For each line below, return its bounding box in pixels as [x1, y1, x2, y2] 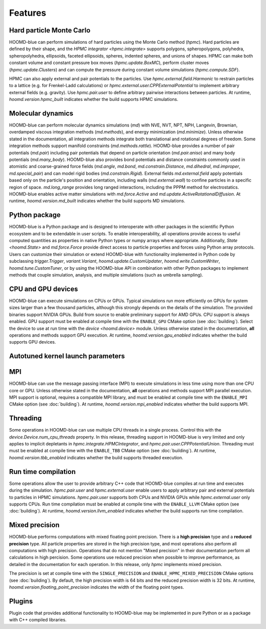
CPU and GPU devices [9, 284, 78, 293]
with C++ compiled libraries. [9, 617, 66, 623]
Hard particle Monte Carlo [9, 26, 91, 34]
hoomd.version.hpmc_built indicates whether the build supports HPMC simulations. [9, 96, 178, 102]
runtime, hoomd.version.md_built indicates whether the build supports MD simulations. [9, 198, 186, 204]
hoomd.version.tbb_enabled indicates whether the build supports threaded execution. [9, 454, 183, 460]
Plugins [9, 597, 33, 605]
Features [9, 7, 46, 18]
